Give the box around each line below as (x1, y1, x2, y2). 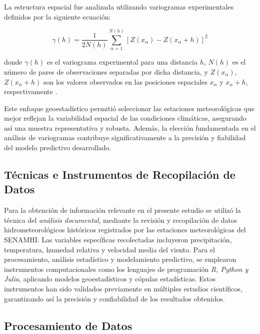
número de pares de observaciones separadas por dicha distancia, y (4, 66, 208, 77)
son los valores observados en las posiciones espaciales (43, 76, 207, 87)
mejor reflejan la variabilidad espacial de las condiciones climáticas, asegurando (4, 113, 246, 123)
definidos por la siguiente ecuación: (4, 11, 111, 22)
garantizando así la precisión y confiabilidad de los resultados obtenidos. (4, 293, 225, 303)
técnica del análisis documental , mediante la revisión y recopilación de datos (4, 214, 237, 225)
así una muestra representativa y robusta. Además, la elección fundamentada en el (4, 122, 256, 133)
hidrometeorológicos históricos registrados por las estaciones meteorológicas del (4, 224, 246, 235)
